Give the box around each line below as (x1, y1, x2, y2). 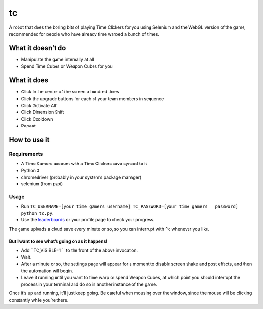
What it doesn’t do (9, 44, 66, 52)
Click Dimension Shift (21, 109, 64, 115)
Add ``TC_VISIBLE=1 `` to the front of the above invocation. (21, 247, 138, 253)
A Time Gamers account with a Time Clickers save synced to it (21, 161, 147, 166)
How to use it (9, 135, 50, 144)
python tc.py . (21, 210, 54, 216)
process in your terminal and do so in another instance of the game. (21, 281, 158, 287)
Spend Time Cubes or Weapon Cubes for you (21, 63, 113, 69)
